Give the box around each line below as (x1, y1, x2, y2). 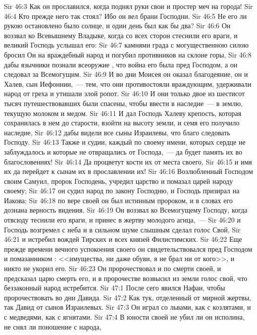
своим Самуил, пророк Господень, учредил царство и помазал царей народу (4, 175, 233, 186)
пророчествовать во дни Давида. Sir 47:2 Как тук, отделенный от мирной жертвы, (4, 292, 252, 302)
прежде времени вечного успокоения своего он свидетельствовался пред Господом (4, 243, 253, 254)
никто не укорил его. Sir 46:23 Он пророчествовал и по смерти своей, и (4, 263, 221, 274)
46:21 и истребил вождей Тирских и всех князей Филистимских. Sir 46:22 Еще (4, 234, 242, 244)
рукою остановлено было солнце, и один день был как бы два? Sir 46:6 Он (4, 20, 231, 31)
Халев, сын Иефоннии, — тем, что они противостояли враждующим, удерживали (4, 78, 252, 89)
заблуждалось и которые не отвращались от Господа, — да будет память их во (4, 146, 242, 157)
